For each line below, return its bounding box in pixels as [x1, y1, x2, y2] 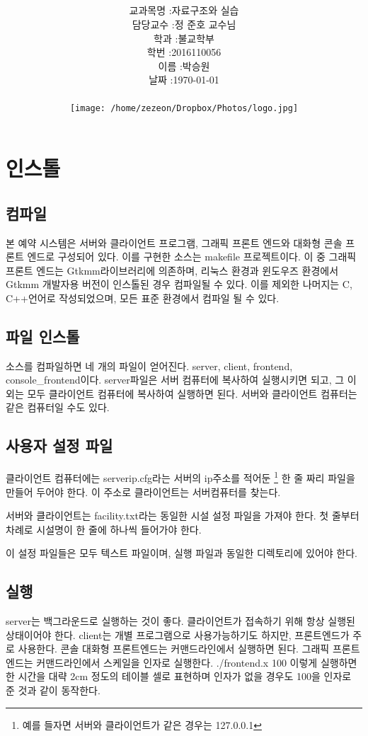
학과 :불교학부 [154, 30, 214, 45]
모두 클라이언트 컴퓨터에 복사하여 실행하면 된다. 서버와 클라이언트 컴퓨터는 [27, 386, 357, 401]
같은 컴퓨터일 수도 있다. [6, 400, 110, 415]
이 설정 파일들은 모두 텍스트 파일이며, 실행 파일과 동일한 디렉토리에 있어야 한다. [6, 546, 357, 560]
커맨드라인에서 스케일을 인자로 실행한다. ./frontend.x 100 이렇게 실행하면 [36, 655, 357, 669]
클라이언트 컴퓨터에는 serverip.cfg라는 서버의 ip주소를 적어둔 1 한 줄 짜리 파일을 [6, 468, 355, 485]
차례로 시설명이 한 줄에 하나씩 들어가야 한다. [6, 522, 202, 536]
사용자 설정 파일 [6, 435, 113, 456]
